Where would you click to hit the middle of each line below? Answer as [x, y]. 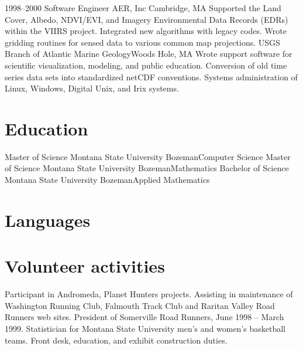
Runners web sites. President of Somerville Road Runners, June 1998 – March [144, 317]
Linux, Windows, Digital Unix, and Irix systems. [92, 88]
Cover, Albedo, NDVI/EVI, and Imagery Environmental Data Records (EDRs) [147, 19]
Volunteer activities [85, 266]
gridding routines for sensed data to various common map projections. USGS [142, 42]
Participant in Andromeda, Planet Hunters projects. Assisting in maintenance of [149, 294]
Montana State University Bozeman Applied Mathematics [107, 180]
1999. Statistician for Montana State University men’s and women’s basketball [145, 328]
